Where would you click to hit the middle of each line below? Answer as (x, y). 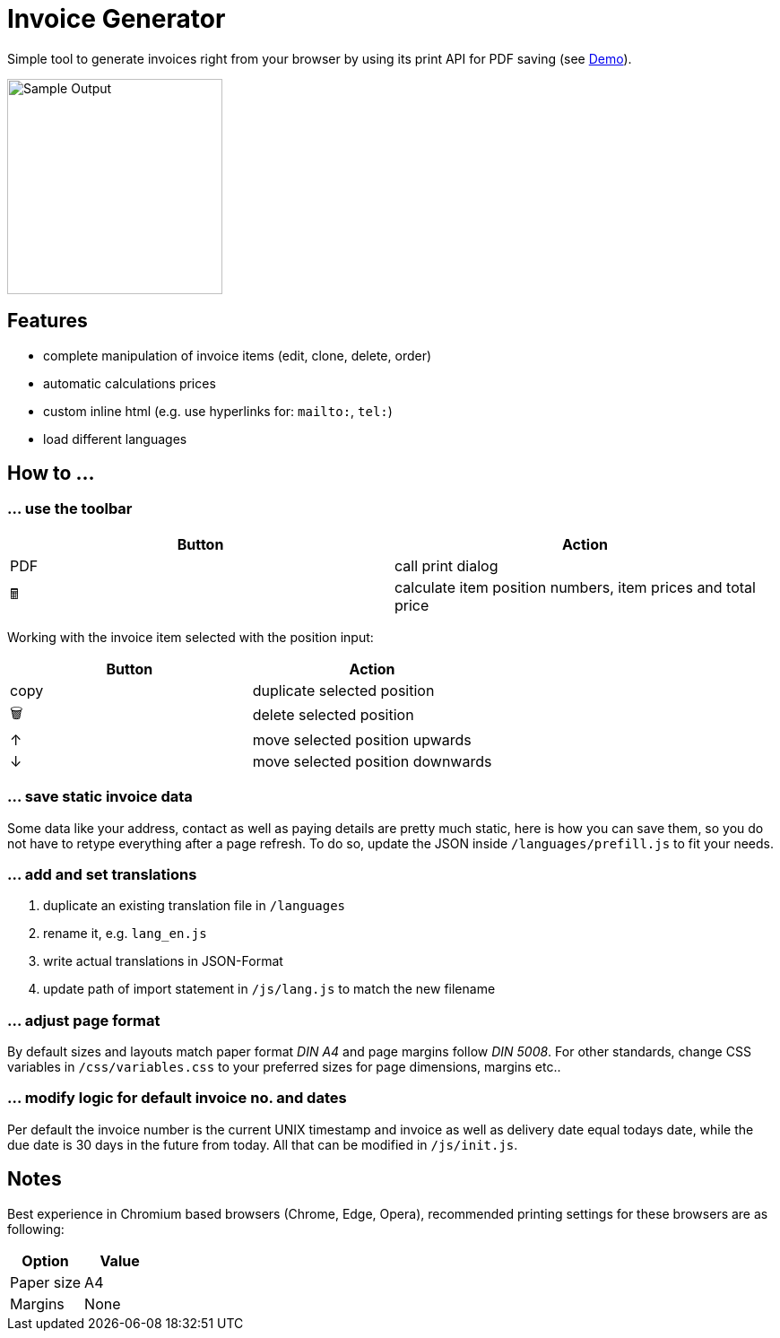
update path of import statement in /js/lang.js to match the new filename (269, 989)
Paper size (46, 1282)
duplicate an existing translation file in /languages (195, 906)
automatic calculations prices (130, 383)
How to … (51, 474)
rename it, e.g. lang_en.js (125, 934)
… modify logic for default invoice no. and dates (177, 1098)
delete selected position (333, 715)
